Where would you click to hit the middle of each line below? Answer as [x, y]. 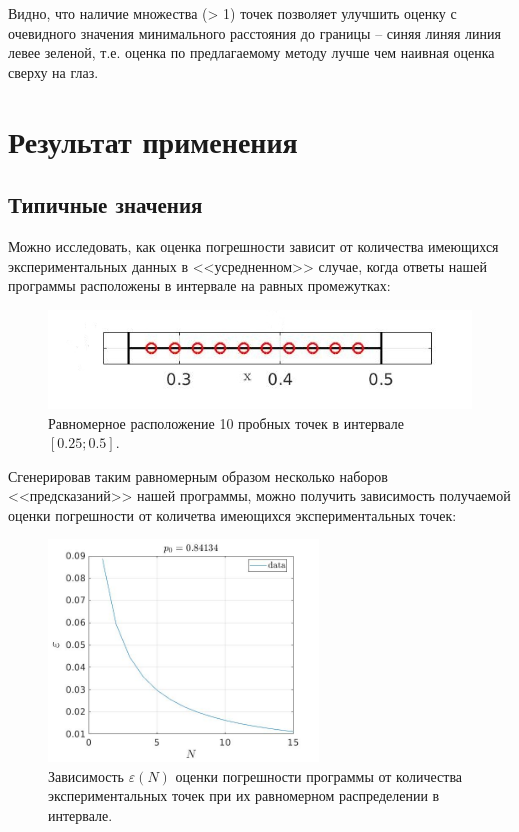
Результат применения [153, 140]
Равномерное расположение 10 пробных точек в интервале [226, 422]
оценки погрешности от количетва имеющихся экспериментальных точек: [232, 514]
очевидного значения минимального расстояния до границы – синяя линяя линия [254, 32]
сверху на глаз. [53, 71]
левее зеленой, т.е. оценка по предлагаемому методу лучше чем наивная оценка [251, 52]
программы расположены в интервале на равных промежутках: [199, 285]
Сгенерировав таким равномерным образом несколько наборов [198, 475]
